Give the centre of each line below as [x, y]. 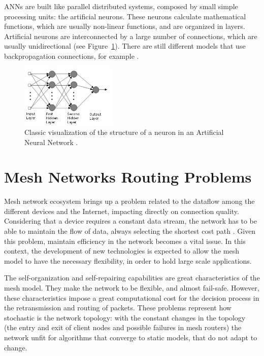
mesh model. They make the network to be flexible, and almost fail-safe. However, [132, 288]
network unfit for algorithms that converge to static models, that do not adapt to [131, 337]
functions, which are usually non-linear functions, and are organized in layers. [125, 26]
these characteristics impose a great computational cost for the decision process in [132, 297]
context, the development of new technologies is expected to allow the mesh [122, 251]
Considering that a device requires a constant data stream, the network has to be [130, 221]
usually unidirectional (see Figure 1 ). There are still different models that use [125, 46]
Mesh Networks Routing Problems [128, 177]
